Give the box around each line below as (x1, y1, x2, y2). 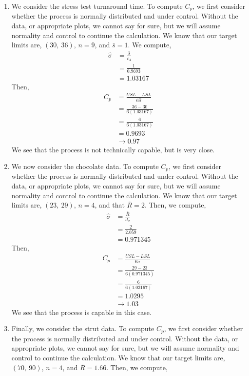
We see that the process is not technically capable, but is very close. (11, 145, 215, 155)
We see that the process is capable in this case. (11, 307, 152, 317)
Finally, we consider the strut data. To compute (11, 323, 154, 334)
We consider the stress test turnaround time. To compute (11, 1, 183, 11)
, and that (95, 200, 125, 210)
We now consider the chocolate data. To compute (11, 161, 159, 171)
